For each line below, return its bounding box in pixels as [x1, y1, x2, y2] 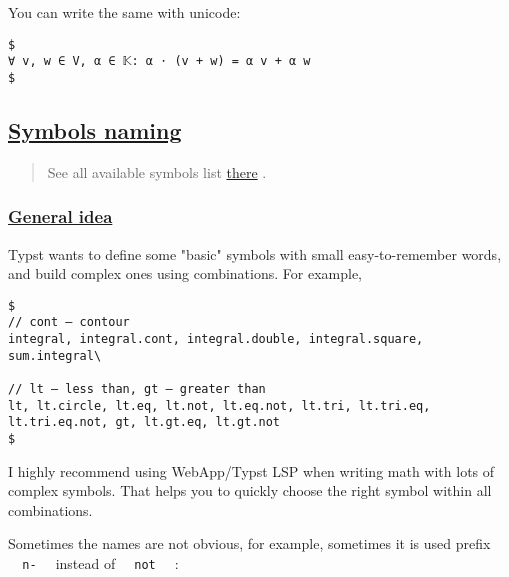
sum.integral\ [8, 348, 102, 363]
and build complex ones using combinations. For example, [8, 263, 362, 284]
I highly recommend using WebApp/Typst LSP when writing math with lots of [8, 460, 495, 481]
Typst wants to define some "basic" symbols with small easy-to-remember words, [8, 243, 502, 264]
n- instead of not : [22, 553, 179, 574]
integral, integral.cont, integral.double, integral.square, [8, 332, 424, 347]
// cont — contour [8, 315, 130, 330]
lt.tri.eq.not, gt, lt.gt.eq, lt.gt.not [8, 415, 281, 430]
